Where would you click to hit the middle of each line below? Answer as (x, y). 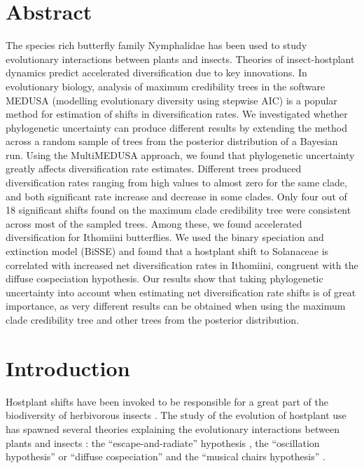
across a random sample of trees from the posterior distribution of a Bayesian (172, 141)
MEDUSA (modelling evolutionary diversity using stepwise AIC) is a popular (171, 100)
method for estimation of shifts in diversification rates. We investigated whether (177, 114)
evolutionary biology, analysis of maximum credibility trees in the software (166, 86)
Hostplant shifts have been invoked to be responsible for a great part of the (167, 401)
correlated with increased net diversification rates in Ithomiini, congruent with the (182, 264)
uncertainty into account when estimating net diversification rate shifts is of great (181, 292)
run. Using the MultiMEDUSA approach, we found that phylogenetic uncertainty (180, 154)
